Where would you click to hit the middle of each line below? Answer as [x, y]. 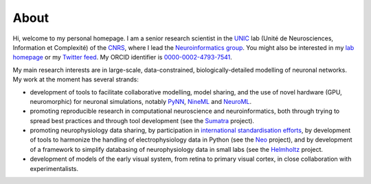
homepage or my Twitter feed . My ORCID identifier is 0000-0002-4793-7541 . [123, 57]
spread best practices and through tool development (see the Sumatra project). [142, 120]
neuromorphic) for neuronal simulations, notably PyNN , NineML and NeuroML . [141, 101]
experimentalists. [54, 168]
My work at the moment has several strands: [76, 79]
